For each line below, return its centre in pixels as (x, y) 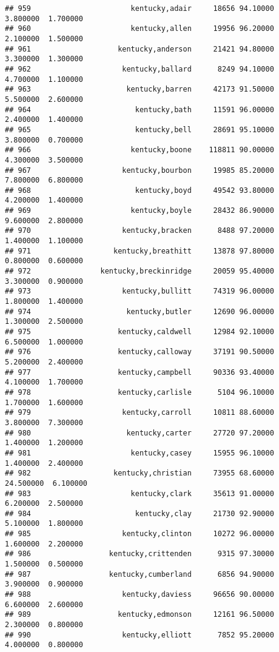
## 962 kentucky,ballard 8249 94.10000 (139, 69)
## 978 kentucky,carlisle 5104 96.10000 (139, 392)
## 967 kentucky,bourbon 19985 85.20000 (139, 170)
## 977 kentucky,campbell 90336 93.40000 (139, 372)
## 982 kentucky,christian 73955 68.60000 (139, 473)
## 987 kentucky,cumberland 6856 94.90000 (139, 574)
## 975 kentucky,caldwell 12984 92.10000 (139, 332)
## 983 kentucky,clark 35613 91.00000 (139, 493)
